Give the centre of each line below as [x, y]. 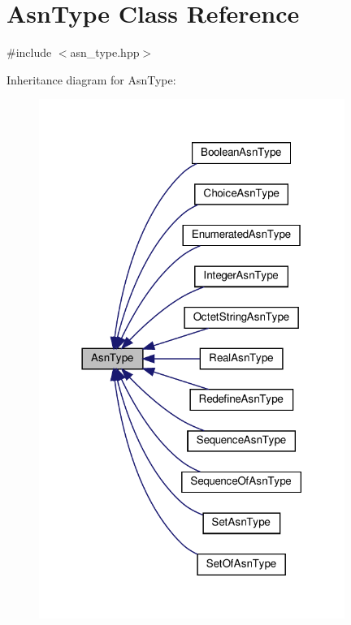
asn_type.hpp [105, 52]
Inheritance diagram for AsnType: [91, 79]
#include [29, 52]
